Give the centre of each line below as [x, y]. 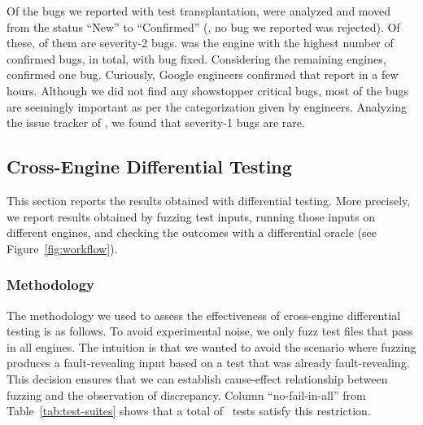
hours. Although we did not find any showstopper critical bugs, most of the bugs [208, 90]
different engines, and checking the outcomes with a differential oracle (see [192, 232]
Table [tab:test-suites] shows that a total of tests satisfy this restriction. [189, 411]
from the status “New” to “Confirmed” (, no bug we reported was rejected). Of [203, 26]
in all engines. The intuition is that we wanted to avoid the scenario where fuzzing [211, 346]
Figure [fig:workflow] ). [62, 248]
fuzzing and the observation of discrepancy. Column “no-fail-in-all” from [186, 394]
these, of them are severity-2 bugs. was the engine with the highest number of [200, 43]
